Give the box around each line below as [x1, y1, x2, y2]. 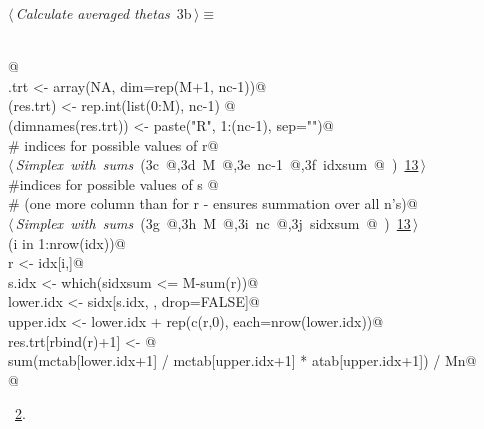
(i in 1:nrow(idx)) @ [8, 232, 126, 253]
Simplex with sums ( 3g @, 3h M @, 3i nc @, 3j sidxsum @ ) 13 [15, 212, 411, 233]
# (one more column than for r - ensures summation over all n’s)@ [8, 193, 418, 214]
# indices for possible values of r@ [8, 134, 219, 155]
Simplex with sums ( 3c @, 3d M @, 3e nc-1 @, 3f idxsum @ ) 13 [15, 154, 419, 175]
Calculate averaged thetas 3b [15, 3, 192, 23]
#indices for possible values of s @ [8, 173, 219, 194]
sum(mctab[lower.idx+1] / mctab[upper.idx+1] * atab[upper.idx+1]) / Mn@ [8, 350, 477, 371]
